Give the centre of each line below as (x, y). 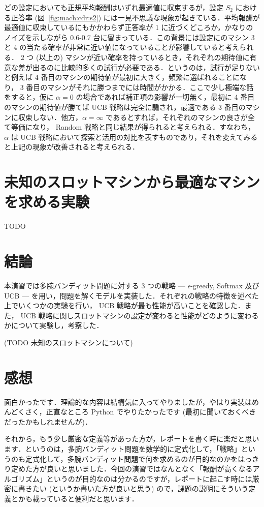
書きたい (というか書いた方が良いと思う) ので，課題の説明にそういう (133, 488)
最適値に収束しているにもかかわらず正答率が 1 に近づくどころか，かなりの (129, 27)
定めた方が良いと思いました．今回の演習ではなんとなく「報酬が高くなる (132, 469)
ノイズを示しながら (36, 37)
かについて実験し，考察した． (54, 325)
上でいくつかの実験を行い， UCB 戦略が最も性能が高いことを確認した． (124, 305)
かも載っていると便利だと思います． (78, 498)
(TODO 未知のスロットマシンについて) (69, 342)
